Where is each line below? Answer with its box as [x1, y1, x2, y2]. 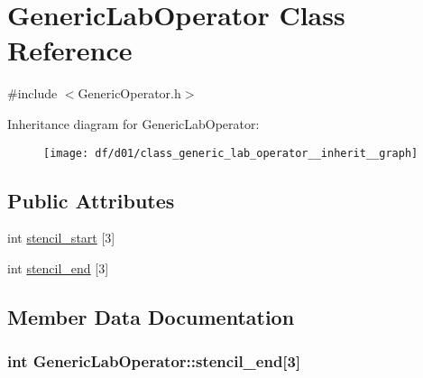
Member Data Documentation [7, 302, 295, 330]
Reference [7, 32, 133, 69]
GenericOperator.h [78, 84, 181, 103]
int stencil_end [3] [7, 258, 109, 277]
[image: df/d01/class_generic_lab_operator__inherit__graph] [43, 146, 418, 160]
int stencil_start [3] [7, 228, 115, 247]
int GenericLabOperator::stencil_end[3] [7, 350, 301, 373]
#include [7, 84, 58, 103]
